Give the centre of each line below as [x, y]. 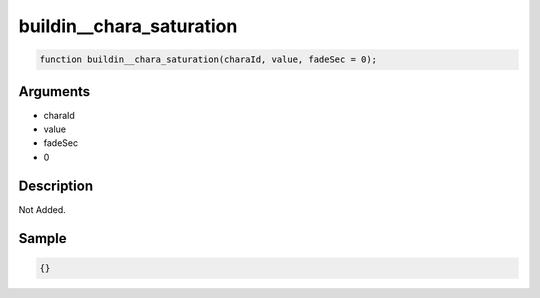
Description [56, 185]
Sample [42, 238]
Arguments [54, 91]
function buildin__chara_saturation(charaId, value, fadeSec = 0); [208, 59]
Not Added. [42, 209]
